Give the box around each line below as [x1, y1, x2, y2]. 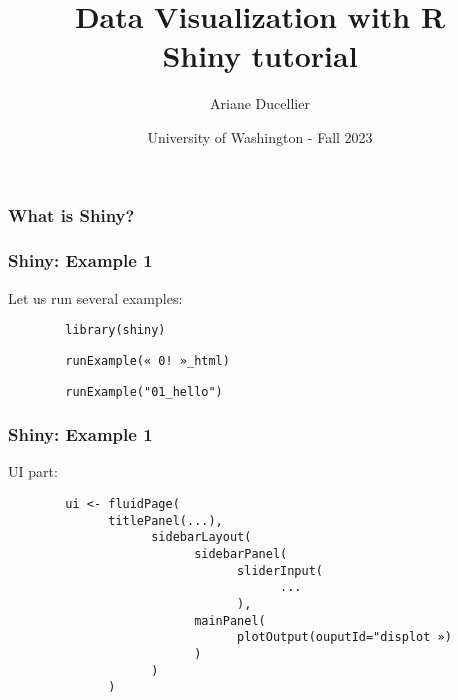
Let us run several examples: [8, 287, 183, 308]
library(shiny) [65, 323, 166, 338]
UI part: [8, 461, 58, 482]
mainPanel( [194, 613, 266, 628]
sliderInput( [237, 563, 323, 578]
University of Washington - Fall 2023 [147, 126, 373, 147]
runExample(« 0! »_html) [65, 353, 230, 368]
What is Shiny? [8, 202, 135, 227]
